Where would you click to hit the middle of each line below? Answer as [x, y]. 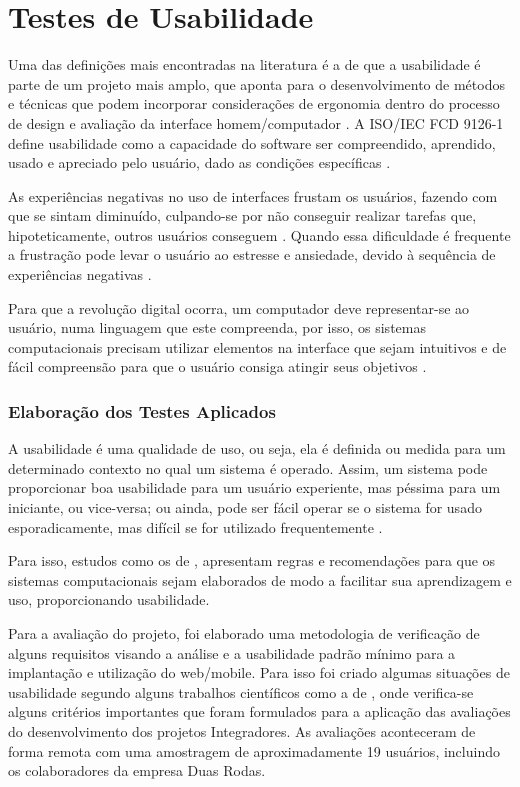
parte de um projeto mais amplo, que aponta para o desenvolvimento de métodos [256, 83]
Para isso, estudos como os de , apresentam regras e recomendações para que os [252, 560]
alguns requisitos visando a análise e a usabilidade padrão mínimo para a [232, 652]
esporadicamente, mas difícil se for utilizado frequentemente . [195, 526]
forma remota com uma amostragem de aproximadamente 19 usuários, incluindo [254, 750]
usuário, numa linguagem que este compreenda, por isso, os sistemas [217, 327]
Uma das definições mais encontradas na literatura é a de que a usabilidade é [244, 64]
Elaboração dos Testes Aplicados [142, 410]
